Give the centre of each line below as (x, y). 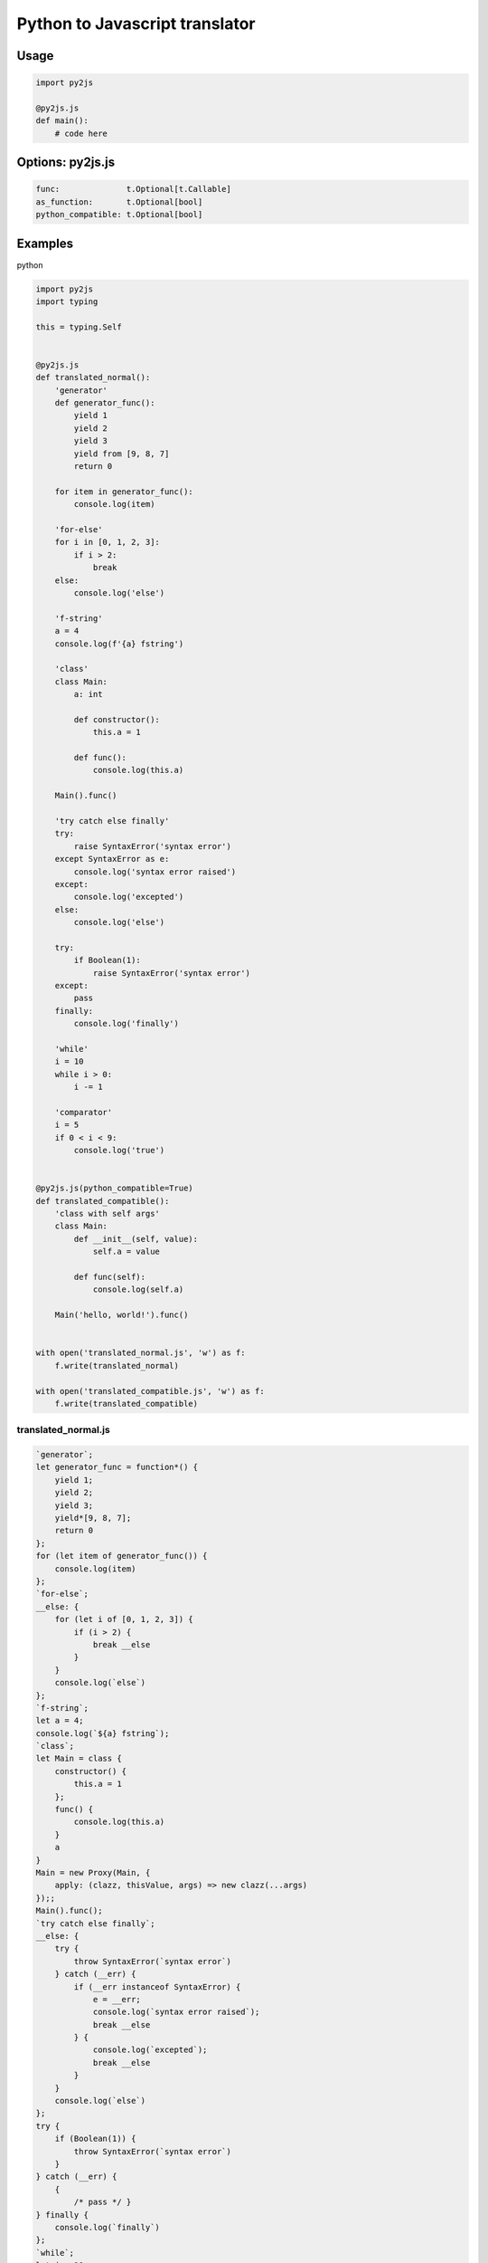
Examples (45, 243)
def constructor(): (117, 719)
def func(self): (110, 1277)
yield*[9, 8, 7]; (93, 1518)
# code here (81, 133)
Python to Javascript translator (136, 24)
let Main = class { (79, 1759)
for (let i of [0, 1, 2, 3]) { (124, 1619)
